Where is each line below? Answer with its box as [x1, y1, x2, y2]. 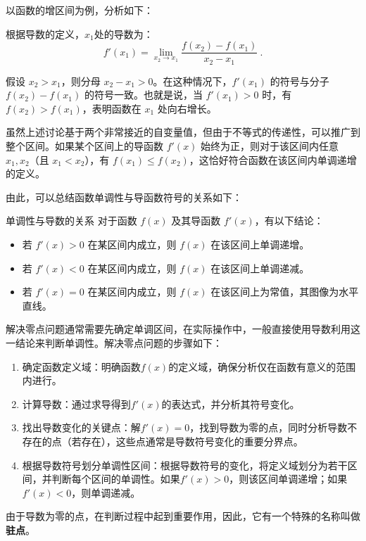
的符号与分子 [270, 73, 329, 88]
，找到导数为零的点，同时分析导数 [189, 420, 348, 435]
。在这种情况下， [153, 73, 232, 88]
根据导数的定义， [6, 26, 84, 41]
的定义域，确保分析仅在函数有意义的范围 [168, 359, 356, 374]
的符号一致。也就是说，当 [84, 87, 203, 102]
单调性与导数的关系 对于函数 [6, 213, 137, 228]
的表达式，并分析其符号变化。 [161, 396, 300, 411]
